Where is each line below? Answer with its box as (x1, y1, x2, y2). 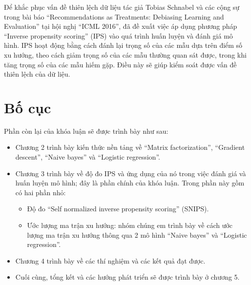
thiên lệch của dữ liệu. (4, 69, 70, 79)
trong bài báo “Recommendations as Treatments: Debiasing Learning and (4, 11, 224, 21)
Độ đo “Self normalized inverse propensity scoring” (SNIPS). (27, 204, 209, 214)
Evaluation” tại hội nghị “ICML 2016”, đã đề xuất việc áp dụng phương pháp (4, 21, 237, 31)
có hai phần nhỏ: (15, 187, 66, 197)
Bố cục (4, 97, 51, 117)
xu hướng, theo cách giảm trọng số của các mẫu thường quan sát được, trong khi (4, 49, 247, 60)
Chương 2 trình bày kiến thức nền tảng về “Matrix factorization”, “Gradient (15, 142, 245, 152)
